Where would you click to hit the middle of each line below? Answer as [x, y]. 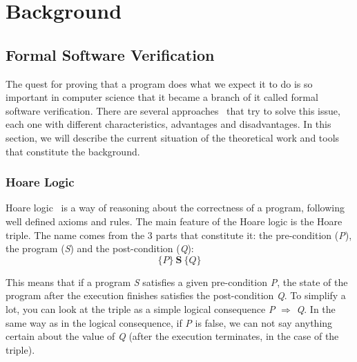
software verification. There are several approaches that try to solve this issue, [173, 110]
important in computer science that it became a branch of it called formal [162, 97]
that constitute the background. [73, 151]
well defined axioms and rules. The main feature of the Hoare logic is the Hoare [174, 221]
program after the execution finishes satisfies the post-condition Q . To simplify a [176, 295]
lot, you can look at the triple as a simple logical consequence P [141, 308]
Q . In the [316, 308]
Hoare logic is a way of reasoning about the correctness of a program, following [175, 208]
